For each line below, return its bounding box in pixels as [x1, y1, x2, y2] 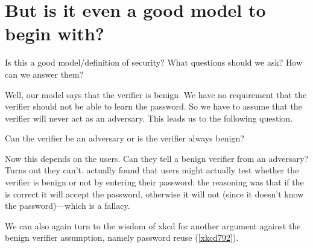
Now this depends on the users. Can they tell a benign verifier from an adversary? [5, 152, 309, 164]
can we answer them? [5, 67, 84, 80]
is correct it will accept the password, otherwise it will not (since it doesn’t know [5, 187, 304, 200]
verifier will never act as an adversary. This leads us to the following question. [5, 111, 293, 124]
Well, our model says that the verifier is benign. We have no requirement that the [5, 88, 307, 101]
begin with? [5, 21, 105, 46]
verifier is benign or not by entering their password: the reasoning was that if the [5, 176, 304, 188]
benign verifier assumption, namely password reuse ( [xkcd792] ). [5, 231, 239, 244]
